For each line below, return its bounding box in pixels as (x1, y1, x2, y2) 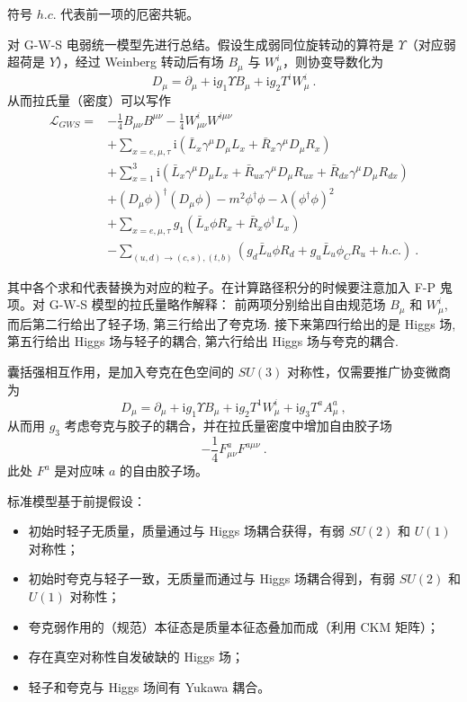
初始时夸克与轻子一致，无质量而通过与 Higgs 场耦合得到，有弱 (28, 569, 396, 588)
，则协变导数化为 (283, 52, 384, 71)
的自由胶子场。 (120, 461, 209, 480)
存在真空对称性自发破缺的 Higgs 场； (28, 647, 245, 666)
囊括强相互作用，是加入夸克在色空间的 (7, 362, 234, 381)
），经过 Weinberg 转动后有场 (56, 52, 224, 71)
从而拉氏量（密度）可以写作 (7, 90, 171, 109)
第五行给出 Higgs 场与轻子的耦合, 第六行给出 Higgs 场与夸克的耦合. (7, 332, 399, 351)
